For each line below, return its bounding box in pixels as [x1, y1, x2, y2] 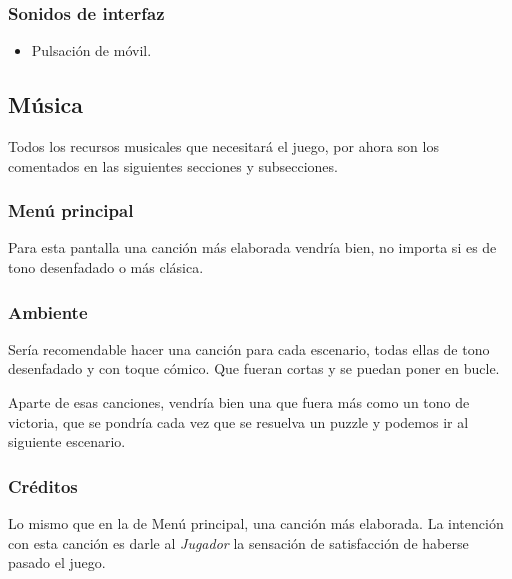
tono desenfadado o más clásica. [8, 257, 204, 278]
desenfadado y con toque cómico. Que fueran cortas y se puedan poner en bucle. [8, 358, 500, 379]
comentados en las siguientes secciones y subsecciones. [8, 155, 338, 176]
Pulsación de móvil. [31, 40, 152, 61]
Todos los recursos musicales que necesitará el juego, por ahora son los [8, 136, 439, 157]
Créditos [8, 473, 78, 498]
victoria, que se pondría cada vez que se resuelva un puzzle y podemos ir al [8, 411, 469, 432]
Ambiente [8, 299, 88, 324]
